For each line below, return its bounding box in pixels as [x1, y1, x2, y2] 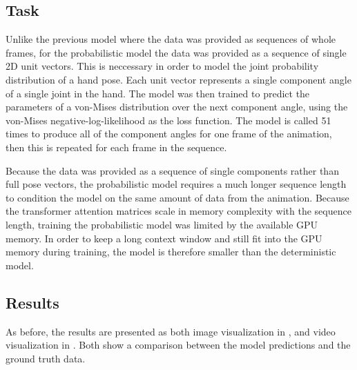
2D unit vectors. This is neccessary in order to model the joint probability [6, 59, 319, 73]
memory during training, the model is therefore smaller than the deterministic [6, 244, 336, 259]
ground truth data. [6, 351, 86, 365]
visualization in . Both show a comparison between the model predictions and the [6, 338, 351, 352]
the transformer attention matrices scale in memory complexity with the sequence [6, 204, 351, 218]
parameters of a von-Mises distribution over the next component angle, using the [6, 99, 348, 114]
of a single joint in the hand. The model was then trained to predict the [6, 86, 310, 100]
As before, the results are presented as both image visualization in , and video [6, 324, 336, 338]
